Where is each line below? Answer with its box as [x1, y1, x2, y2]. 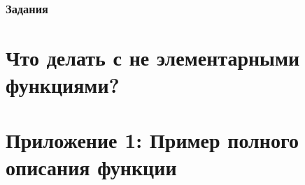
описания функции [6, 152, 177, 181]
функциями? [6, 71, 120, 99]
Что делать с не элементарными [6, 43, 300, 72]
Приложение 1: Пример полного [6, 125, 299, 154]
